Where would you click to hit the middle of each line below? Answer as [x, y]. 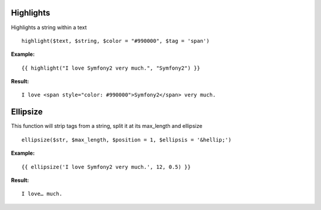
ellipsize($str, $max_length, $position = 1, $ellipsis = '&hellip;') [127, 140]
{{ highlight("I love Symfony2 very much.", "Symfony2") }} [111, 68]
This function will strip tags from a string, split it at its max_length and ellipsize [107, 126]
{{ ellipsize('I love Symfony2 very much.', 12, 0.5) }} [106, 167]
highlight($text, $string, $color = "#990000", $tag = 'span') [116, 41]
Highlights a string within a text [49, 27]
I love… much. [42, 194]
